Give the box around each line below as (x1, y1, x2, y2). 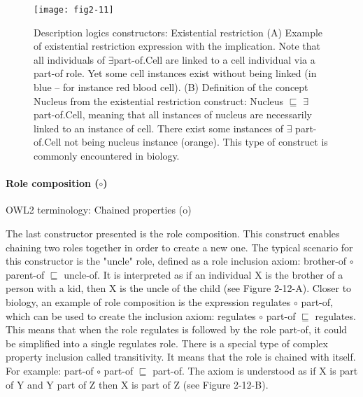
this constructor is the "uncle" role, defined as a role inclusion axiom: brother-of (6, 253, 347, 268)
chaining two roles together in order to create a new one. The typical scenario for (6, 239, 353, 254)
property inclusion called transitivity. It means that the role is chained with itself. (6, 349, 356, 364)
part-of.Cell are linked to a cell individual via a (113, 52, 315, 67)
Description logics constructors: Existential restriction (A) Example (34, 25, 323, 39)
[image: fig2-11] (34, 5, 114, 15)
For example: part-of (6, 363, 94, 377)
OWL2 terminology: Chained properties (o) (6, 202, 192, 217)
